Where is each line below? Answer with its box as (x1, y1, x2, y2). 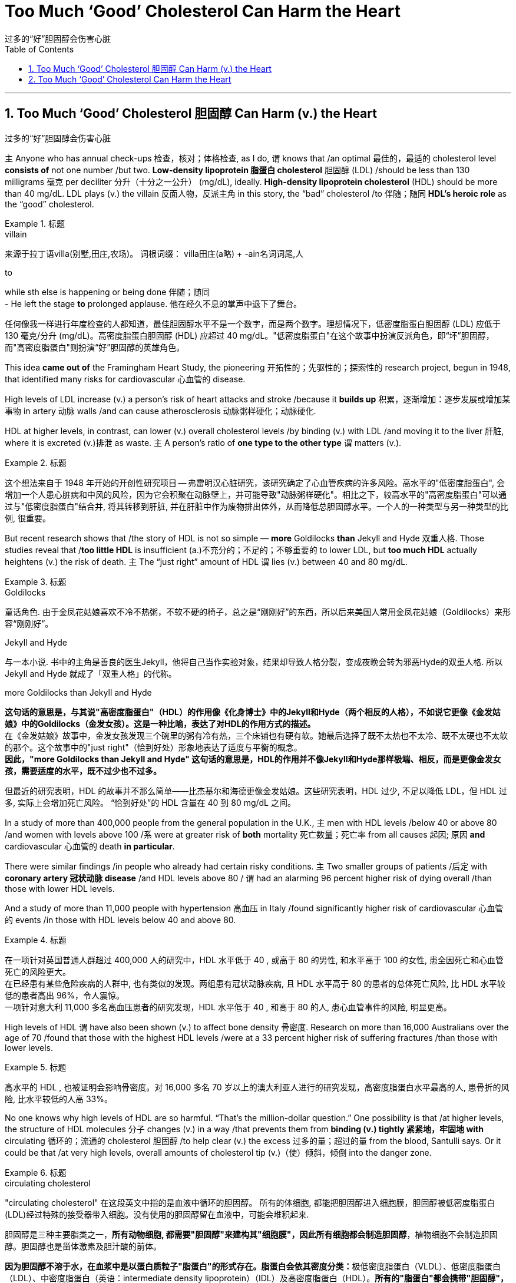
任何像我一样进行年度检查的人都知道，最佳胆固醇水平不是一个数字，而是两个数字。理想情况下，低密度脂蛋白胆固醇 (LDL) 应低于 (5, 318, 501, 329)
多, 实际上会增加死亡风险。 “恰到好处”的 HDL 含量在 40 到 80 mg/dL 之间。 (5, 797, 296, 808)
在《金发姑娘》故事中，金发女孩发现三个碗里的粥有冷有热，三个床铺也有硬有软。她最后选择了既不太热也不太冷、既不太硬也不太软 (5, 730, 508, 740)
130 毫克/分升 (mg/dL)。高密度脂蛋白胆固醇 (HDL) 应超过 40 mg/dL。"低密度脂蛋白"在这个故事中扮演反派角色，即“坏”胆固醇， (5, 330, 494, 340)
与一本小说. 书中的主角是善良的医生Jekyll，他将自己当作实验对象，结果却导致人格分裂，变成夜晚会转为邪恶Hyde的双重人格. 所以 (5, 656, 503, 667)
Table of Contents (5, 44, 74, 54)
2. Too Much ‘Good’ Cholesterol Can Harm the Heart (28, 74, 231, 84)
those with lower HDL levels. (5, 883, 115, 894)
